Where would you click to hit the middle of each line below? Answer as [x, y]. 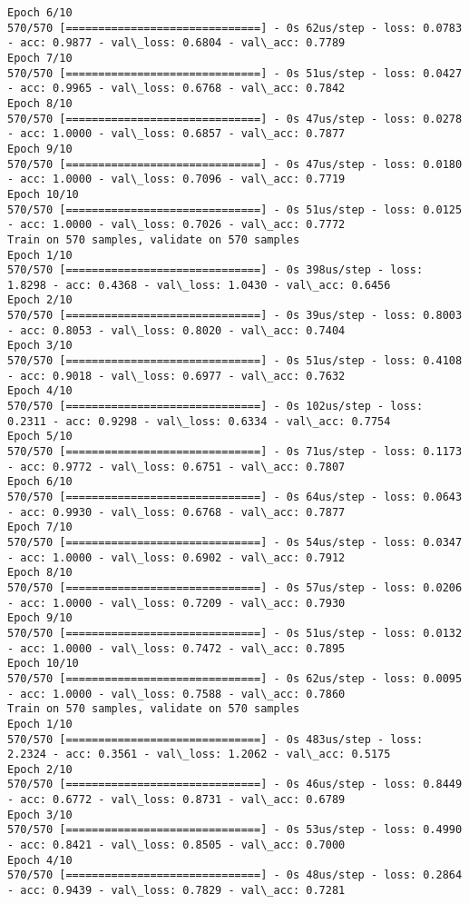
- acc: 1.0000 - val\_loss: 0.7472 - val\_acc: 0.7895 [176, 648]
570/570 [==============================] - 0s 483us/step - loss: [215, 739]
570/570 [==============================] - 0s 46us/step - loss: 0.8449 [235, 785]
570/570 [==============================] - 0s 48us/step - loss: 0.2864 [235, 875]
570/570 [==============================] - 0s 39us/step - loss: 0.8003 [235, 316]
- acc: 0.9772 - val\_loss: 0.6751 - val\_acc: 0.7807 [176, 467]
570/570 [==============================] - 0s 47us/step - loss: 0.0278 [235, 119]
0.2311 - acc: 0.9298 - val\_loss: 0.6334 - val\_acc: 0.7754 [199, 421]
